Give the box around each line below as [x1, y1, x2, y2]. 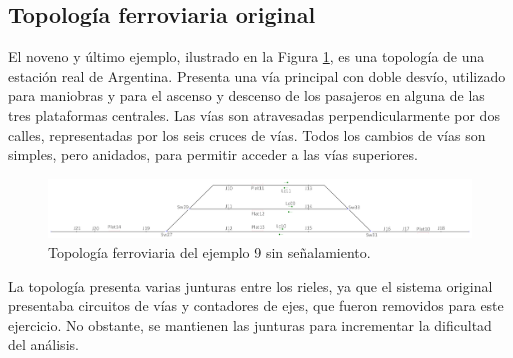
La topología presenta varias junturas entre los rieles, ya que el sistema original [8, 275, 493, 296]
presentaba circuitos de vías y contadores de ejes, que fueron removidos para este [8, 295, 504, 316]
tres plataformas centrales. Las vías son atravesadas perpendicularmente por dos [8, 104, 500, 125]
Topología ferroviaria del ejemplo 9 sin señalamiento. [48, 242, 371, 263]
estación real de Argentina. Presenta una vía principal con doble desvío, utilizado [8, 65, 506, 86]
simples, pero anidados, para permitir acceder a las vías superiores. [8, 144, 418, 165]
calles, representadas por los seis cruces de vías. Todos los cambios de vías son [8, 124, 486, 145]
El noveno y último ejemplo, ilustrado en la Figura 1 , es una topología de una [8, 46, 485, 67]
